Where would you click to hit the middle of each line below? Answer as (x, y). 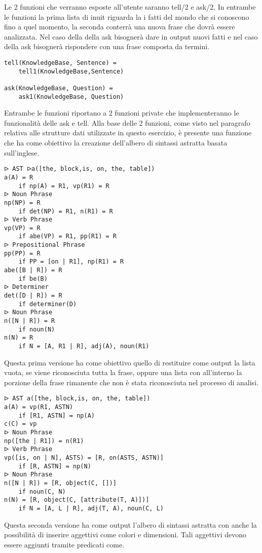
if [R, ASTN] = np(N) (55, 466)
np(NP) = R (22, 202)
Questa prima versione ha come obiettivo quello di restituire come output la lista (130, 362)
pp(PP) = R (22, 253)
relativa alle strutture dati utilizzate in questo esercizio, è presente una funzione (128, 133)
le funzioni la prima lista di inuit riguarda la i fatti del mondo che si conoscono (127, 16)
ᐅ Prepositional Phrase (45, 245)
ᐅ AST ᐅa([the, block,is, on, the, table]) (80, 169)
